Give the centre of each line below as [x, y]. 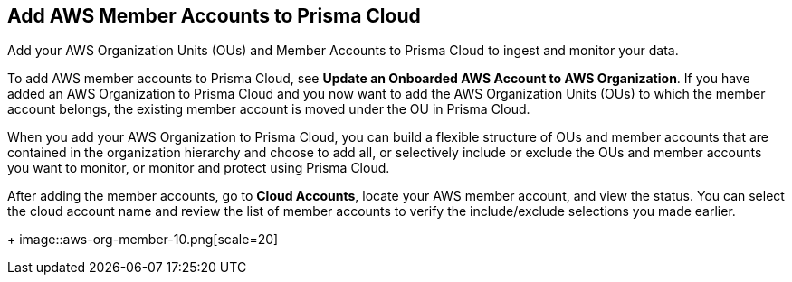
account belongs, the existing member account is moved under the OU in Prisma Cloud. [269, 109]
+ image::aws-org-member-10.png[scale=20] [143, 240]
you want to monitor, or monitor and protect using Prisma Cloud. [199, 168]
